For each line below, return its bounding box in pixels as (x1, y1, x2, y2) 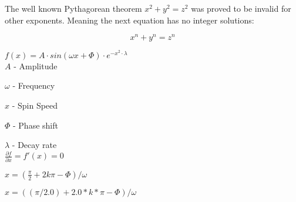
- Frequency (12, 79, 55, 92)
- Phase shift (13, 119, 58, 131)
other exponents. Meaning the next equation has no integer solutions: (5, 14, 254, 26)
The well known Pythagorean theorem (5, 2, 142, 14)
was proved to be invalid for (191, 2, 291, 14)
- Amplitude (14, 59, 58, 72)
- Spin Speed (12, 99, 58, 112)
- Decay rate (12, 139, 57, 151)
